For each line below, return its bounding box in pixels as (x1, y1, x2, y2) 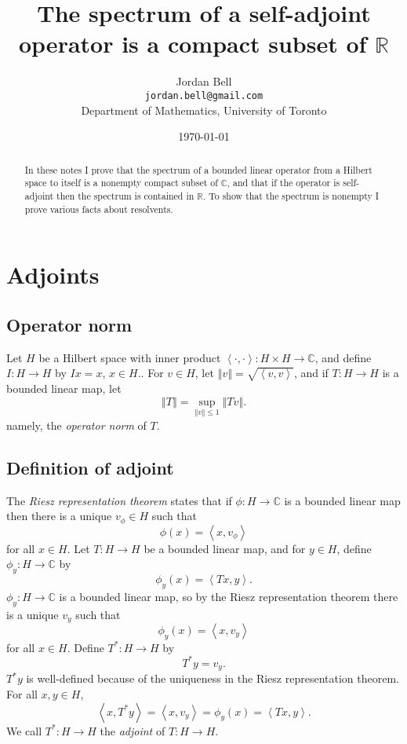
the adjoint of (100, 722, 165, 739)
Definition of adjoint (6, 455, 174, 479)
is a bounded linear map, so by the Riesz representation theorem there (59, 588, 398, 604)
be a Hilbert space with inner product (38, 349, 221, 365)
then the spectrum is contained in (56, 189, 194, 202)
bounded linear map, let (6, 379, 122, 396)
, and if (293, 365, 329, 381)
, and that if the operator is (227, 176, 340, 189)
